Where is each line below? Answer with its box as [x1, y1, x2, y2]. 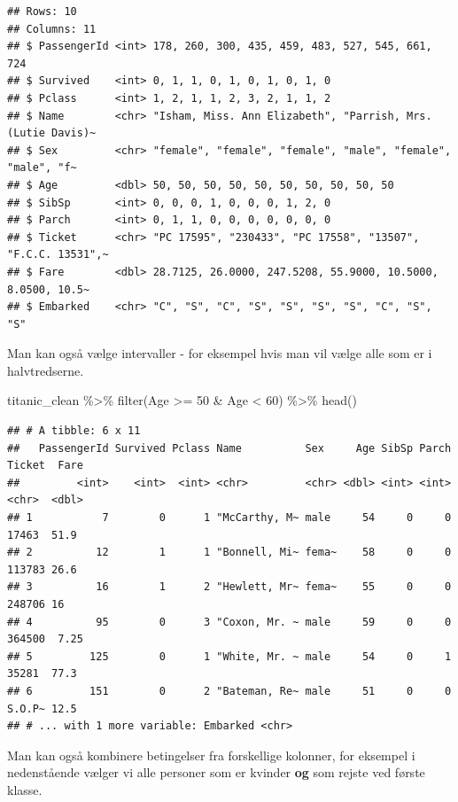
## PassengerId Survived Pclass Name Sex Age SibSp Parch [7, 441, 452, 455]
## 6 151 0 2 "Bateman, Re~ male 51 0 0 [7, 684, 452, 697]
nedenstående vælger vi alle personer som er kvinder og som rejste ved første [7, 763, 425, 782]
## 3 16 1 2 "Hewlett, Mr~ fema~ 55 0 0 [7, 580, 452, 594]
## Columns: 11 [7, 22, 97, 35]
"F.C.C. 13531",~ [7, 248, 109, 261]
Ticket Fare [7, 459, 83, 472]
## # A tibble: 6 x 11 [7, 424, 141, 438]
